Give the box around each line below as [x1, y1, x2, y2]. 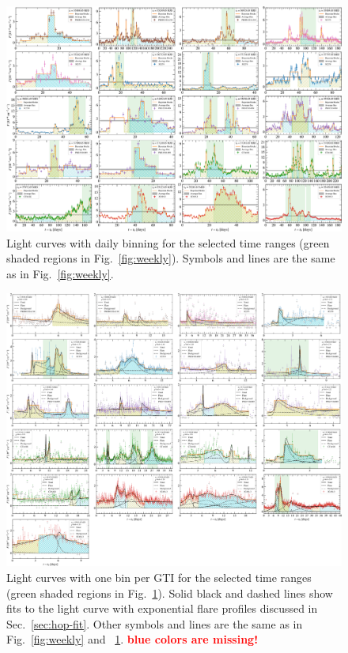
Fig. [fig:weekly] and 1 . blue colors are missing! [6, 631, 259, 647]
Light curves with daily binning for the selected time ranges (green [6, 234, 330, 251]
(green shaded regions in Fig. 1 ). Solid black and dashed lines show [6, 584, 333, 601]
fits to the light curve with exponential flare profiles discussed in [6, 600, 318, 617]
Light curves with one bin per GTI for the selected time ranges [6, 568, 312, 585]
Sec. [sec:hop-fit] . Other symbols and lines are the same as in [6, 615, 303, 632]
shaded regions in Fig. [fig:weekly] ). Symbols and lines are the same [6, 250, 335, 266]
